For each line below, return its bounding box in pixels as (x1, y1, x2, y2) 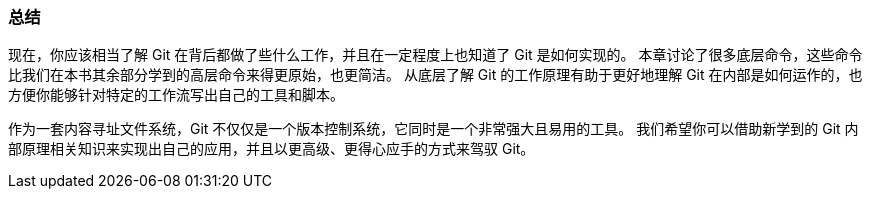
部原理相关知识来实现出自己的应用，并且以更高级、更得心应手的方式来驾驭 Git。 (8, 140, 535, 158)
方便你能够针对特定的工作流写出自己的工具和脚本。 (8, 86, 344, 104)
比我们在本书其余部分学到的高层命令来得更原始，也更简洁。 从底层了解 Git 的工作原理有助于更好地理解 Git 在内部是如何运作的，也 (8, 66, 863, 84)
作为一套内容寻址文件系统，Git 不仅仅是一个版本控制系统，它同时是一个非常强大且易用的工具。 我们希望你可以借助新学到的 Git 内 (8, 120, 859, 138)
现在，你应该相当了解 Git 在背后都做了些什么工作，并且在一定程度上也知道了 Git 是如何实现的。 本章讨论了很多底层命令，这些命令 (8, 46, 863, 64)
